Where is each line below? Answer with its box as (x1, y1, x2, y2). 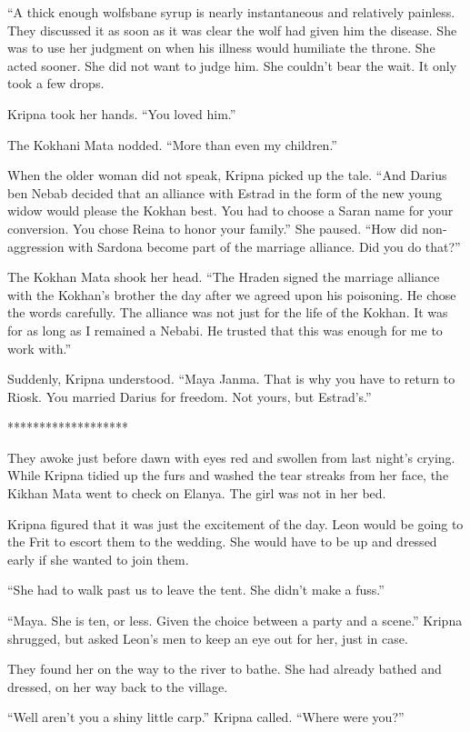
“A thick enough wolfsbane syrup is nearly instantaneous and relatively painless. (7, 3, 455, 21)
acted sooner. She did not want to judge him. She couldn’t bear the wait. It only (7, 55, 457, 75)
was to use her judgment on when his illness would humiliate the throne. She (7, 38, 435, 57)
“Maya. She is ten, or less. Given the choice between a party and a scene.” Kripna (7, 611, 463, 630)
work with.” (7, 338, 72, 357)
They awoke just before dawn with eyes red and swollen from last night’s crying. (7, 447, 455, 466)
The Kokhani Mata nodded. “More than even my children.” (7, 135, 337, 154)
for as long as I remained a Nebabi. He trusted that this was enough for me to (7, 320, 443, 339)
